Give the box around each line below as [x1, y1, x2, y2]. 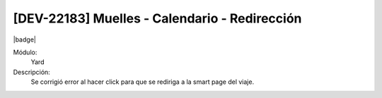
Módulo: [13, 48, 37, 56]
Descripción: [13, 68, 51, 76]
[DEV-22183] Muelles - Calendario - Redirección [13, 11, 302, 26]
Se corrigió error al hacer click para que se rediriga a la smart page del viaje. [30, 78, 255, 86]
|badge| [13, 35, 37, 44]
